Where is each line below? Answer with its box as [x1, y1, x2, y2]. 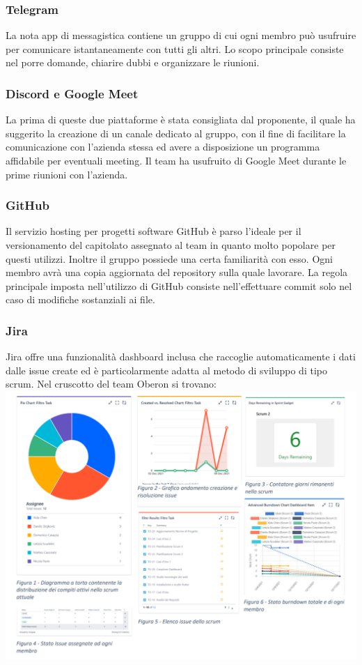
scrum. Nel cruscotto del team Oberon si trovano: [6, 376, 217, 391]
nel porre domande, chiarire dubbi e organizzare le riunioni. [6, 55, 260, 70]
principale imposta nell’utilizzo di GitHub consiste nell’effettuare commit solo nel [6, 278, 352, 293]
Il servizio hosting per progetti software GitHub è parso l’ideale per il [6, 224, 301, 238]
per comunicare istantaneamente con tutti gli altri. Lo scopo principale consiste [6, 41, 344, 56]
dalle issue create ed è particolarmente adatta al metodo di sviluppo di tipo [6, 362, 327, 377]
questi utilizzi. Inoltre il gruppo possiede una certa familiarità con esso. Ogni [6, 251, 333, 266]
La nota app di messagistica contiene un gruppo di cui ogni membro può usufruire [6, 28, 356, 43]
